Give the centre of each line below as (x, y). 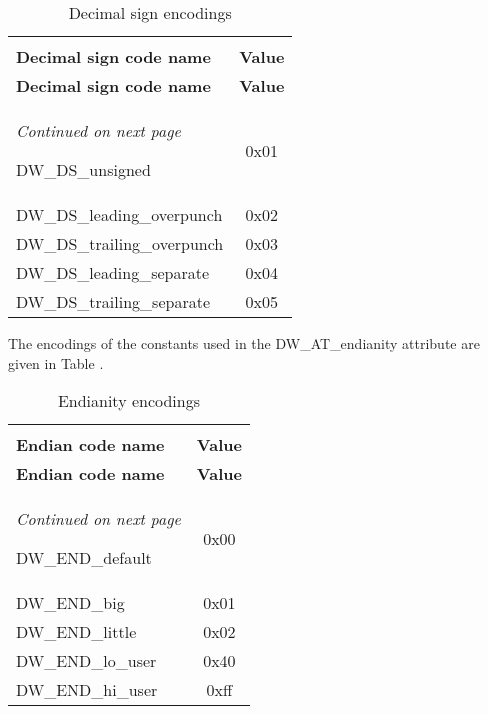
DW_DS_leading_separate (113, 272)
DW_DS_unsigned (83, 169)
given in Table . (56, 362)
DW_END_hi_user (87, 690)
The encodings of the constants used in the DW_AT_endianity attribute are (244, 343)
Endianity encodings (129, 401)
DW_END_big (70, 603)
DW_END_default (84, 558)
